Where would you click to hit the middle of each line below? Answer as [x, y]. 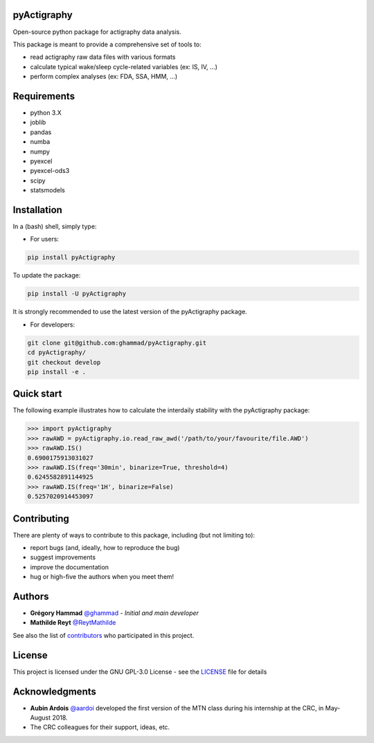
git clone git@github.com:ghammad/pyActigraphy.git [117, 343]
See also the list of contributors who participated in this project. [104, 635]
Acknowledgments [55, 691]
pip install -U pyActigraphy [77, 294]
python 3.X [46, 112]
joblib [38, 122]
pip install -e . [57, 371]
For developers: [53, 324]
